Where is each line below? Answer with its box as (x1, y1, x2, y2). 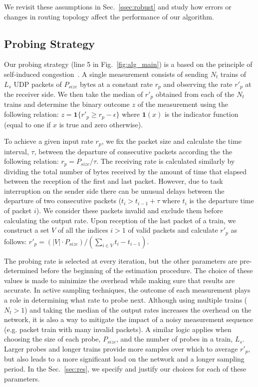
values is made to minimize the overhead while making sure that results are (4, 275, 235, 285)
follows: (4, 236, 27, 246)
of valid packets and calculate (128, 225, 218, 235)
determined (4, 265, 38, 276)
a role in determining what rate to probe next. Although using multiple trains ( (4, 295, 248, 305)
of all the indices (57, 225, 108, 235)
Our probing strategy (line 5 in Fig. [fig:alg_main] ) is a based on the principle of (4, 59, 253, 69)
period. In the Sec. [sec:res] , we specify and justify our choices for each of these (4, 364, 247, 374)
